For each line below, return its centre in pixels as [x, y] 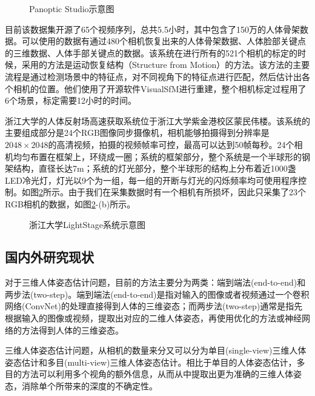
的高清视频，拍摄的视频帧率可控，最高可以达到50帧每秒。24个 [171, 144]
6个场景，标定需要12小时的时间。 [71, 100]
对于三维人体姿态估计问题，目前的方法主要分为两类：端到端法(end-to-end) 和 [155, 282]
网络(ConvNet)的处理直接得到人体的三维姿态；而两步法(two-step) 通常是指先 [154, 306]
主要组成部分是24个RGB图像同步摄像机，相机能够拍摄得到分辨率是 [137, 133]
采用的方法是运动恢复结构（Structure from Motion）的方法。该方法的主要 [166, 65]
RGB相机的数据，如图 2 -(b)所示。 [70, 203]
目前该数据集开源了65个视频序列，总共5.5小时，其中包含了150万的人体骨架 [152, 29]
